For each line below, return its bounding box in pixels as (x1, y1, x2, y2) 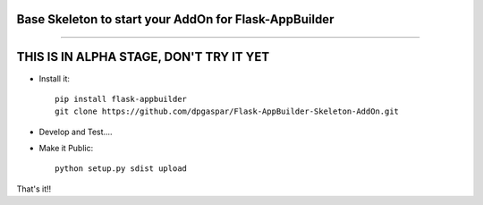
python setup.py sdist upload (55, 164, 188, 174)
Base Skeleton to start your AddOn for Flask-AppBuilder (16, 12, 335, 27)
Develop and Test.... (38, 126, 113, 137)
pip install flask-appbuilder (55, 94, 188, 104)
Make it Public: (38, 143, 94, 154)
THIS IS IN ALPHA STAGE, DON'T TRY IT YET (16, 49, 270, 64)
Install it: (38, 73, 71, 84)
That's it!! (16, 184, 52, 194)
